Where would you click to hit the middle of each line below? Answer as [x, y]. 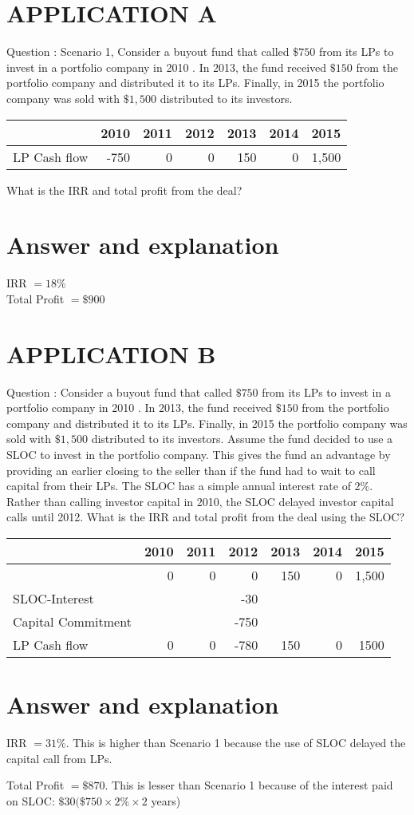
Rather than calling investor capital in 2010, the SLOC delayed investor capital [200, 501]
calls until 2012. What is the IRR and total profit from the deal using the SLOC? [206, 517]
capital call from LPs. [59, 758]
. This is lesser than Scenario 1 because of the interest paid [249, 785]
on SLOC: [31, 800]
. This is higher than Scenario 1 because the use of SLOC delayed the [236, 742]
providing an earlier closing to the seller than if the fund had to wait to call [191, 470]
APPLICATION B [111, 353]
